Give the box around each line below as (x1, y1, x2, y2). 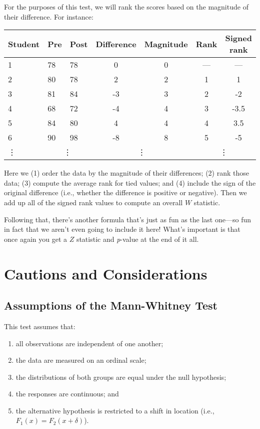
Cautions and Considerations (4, 263, 207, 283)
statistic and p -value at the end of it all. (76, 233, 199, 244)
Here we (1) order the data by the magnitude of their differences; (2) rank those (4, 168, 249, 178)
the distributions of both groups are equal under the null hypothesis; (15, 371, 226, 382)
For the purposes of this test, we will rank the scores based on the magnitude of (4, 2, 248, 12)
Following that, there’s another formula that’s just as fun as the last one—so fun (4, 214, 251, 224)
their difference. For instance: (4, 11, 93, 22)
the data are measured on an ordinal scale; (15, 355, 146, 365)
